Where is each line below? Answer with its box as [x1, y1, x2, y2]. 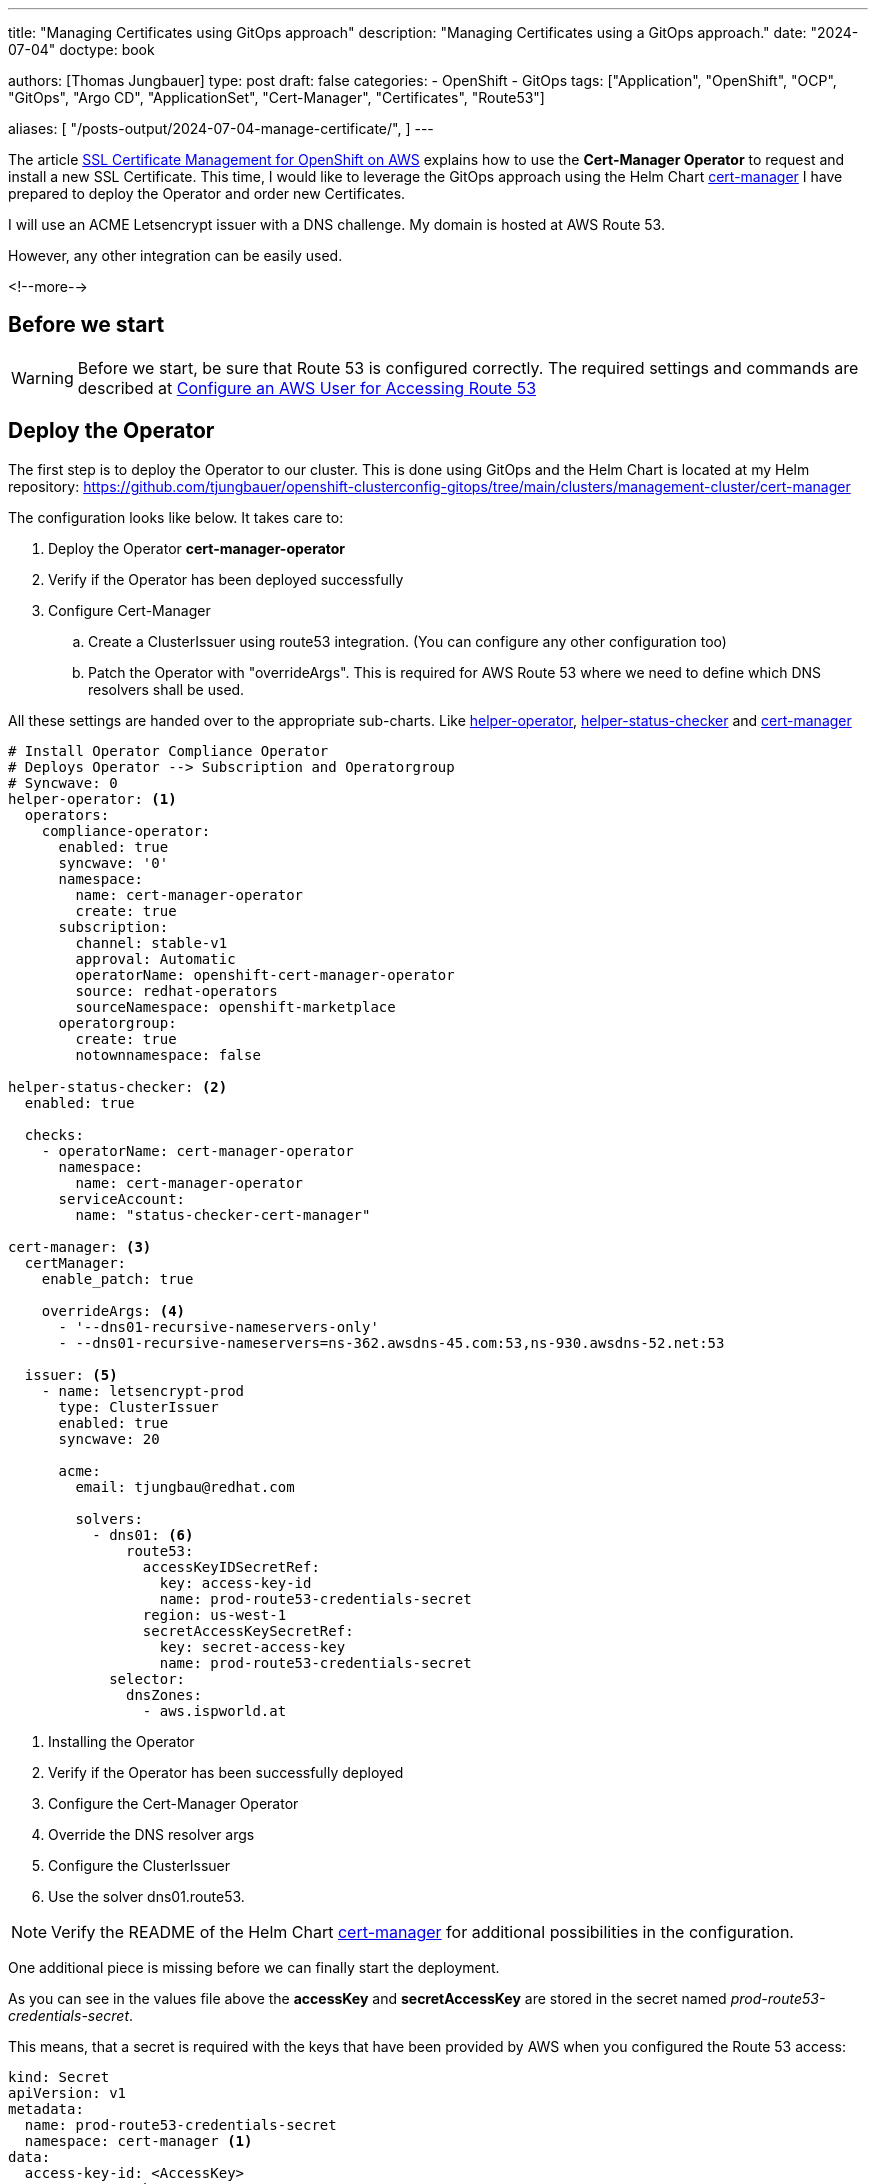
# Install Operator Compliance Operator [8, 742, 329, 759]
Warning [11, 367, 74, 388]
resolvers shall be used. [88, 680, 245, 698]
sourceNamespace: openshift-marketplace [75, 998, 396, 1015]
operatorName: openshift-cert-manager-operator [75, 966, 455, 983]
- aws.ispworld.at [142, 1702, 287, 1719]
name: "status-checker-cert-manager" [75, 1206, 371, 1223]
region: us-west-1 [142, 1606, 287, 1623]
